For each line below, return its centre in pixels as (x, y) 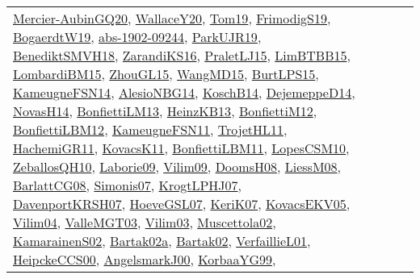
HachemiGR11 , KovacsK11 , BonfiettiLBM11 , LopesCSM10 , (181, 148)
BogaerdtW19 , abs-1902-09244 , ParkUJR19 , (137, 37)
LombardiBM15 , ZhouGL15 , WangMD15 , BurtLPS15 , (166, 74)
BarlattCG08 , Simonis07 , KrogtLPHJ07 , (128, 185)
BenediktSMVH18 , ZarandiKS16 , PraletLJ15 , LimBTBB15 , (182, 55)
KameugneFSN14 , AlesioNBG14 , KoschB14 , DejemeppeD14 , (184, 92)
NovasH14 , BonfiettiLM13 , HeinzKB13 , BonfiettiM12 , (165, 111)
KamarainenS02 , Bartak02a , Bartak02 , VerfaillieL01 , (162, 241)
